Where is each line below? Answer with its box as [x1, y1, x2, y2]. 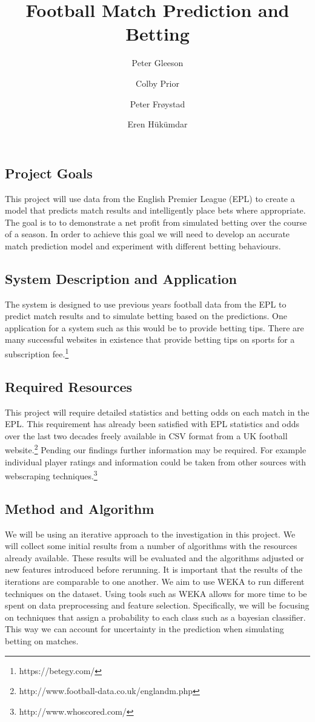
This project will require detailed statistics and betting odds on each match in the [5, 405, 310, 418]
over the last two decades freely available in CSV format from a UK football [5, 429, 288, 442]
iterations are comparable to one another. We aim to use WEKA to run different [5, 575, 305, 587]
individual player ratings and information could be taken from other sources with [5, 455, 307, 468]
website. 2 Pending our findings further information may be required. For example [5, 442, 307, 456]
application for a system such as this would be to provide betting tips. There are [5, 321, 304, 334]
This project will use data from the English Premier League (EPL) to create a [5, 192, 295, 204]
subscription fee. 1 [5, 346, 69, 360]
